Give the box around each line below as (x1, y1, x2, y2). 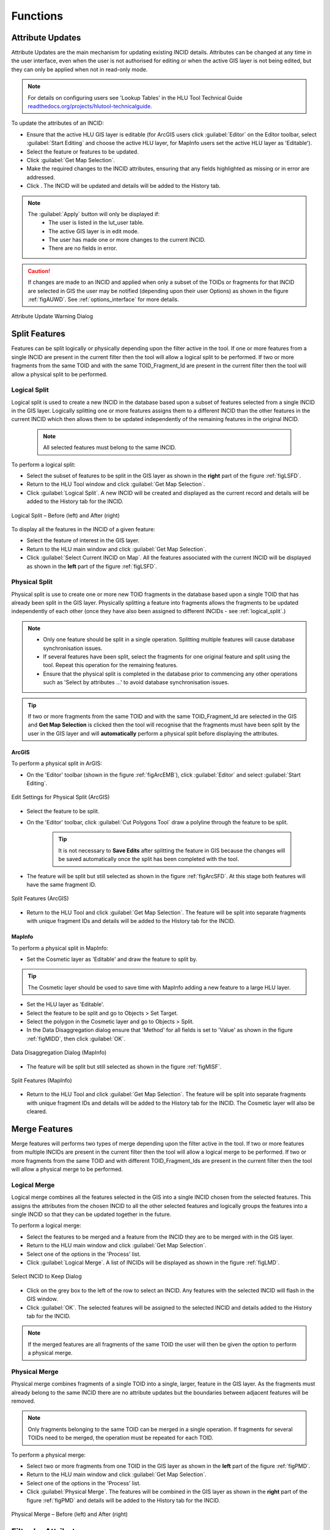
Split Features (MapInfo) (11, 1077, 73, 1084)
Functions (11, 9, 64, 23)
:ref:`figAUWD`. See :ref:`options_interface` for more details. (28, 296, 180, 303)
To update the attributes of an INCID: (11, 119, 104, 127)
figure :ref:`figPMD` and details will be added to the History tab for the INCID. (26, 1496, 220, 1504)
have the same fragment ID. (26, 881, 97, 889)
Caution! (28, 267, 51, 275)
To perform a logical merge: (11, 1222, 82, 1230)
